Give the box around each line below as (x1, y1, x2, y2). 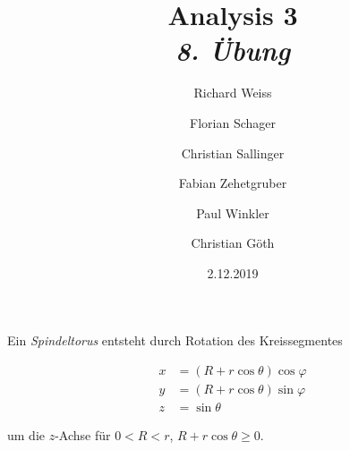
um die (7, 426, 45, 445)
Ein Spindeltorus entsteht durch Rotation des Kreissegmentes (7, 331, 343, 350)
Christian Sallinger (181, 143, 285, 162)
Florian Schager (190, 113, 276, 132)
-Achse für (55, 426, 111, 445)
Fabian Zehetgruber (178, 174, 287, 192)
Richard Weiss (193, 83, 272, 102)
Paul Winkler (196, 203, 269, 222)
